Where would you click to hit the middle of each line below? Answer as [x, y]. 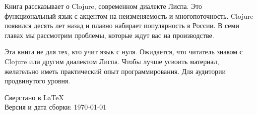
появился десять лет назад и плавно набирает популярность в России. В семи [122, 25]
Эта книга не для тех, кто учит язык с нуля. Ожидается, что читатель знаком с [124, 52]
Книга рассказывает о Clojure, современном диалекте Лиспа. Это [103, 6]
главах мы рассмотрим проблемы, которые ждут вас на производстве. [109, 35]
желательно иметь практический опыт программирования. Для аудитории [115, 71]
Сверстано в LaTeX [34, 97]
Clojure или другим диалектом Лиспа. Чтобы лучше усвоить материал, [112, 61]
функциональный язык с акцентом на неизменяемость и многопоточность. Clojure [129, 16]
